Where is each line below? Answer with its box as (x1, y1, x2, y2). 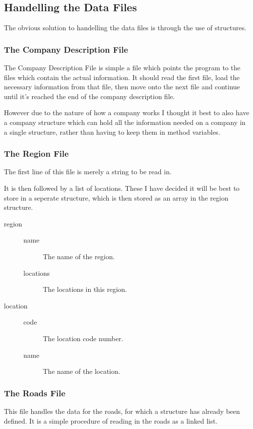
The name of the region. (43, 251, 115, 261)
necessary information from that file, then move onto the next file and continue (4, 82, 240, 92)
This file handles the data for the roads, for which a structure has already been (4, 406, 240, 416)
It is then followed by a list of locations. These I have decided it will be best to (4, 183, 240, 193)
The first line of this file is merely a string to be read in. (4, 166, 172, 177)
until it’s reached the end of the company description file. (4, 91, 175, 101)
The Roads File (4, 387, 66, 399)
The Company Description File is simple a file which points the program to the (4, 62, 240, 73)
